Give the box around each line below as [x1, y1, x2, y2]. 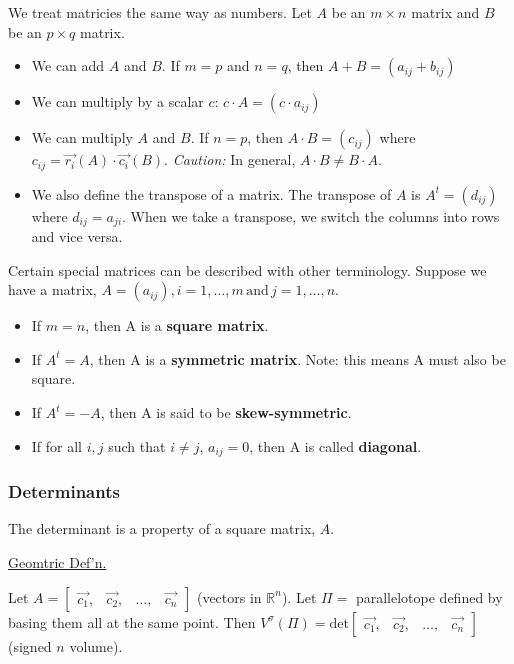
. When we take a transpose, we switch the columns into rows [122, 205, 500, 226]
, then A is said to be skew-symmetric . [100, 402, 352, 423]
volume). [69, 635, 123, 656]
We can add [31, 55, 105, 76]
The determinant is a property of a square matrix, [8, 518, 316, 539]
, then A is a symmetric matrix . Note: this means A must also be [89, 348, 506, 369]
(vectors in [196, 586, 262, 607]
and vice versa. [31, 226, 123, 247]
